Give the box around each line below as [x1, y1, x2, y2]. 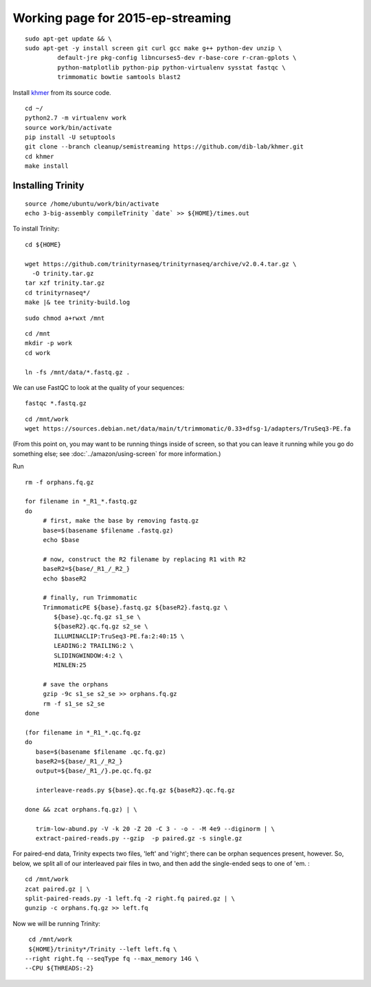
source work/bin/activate [25, 124, 113, 131]
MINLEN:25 [54, 661, 87, 669]
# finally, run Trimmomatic [43, 594, 137, 602]
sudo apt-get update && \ [25, 34, 113, 43]
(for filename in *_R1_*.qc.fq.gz [25, 728, 141, 736]
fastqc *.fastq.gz [25, 400, 87, 407]
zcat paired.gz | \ [25, 885, 91, 893]
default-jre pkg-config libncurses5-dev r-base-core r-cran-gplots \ [57, 54, 297, 62]
